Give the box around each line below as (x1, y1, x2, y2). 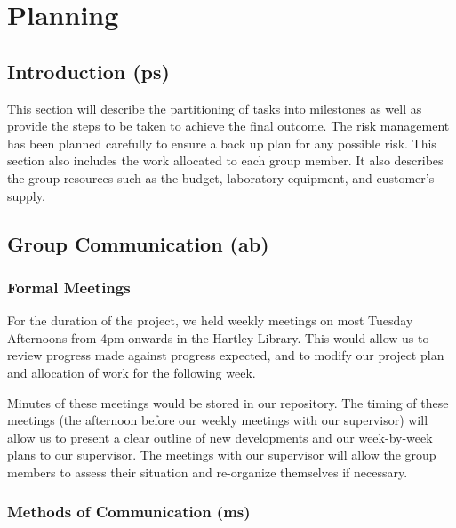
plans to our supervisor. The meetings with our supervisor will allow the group (7, 445, 436, 464)
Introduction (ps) (7, 57, 170, 84)
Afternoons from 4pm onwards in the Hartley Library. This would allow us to (7, 328, 429, 347)
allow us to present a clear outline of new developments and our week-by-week (7, 428, 433, 446)
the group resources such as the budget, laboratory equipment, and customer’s (7, 168, 435, 187)
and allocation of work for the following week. (7, 363, 256, 381)
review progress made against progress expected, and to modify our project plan (7, 346, 444, 364)
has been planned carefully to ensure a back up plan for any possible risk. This (7, 133, 436, 152)
